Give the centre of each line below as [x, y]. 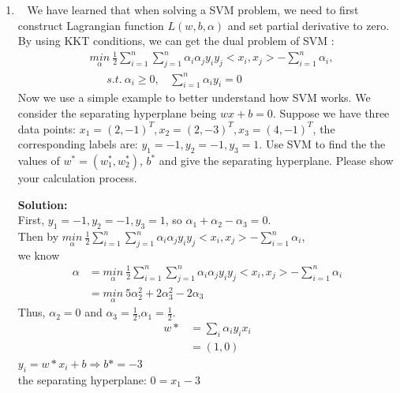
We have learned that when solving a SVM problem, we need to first [193, 9]
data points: [47, 128]
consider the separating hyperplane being [117, 113]
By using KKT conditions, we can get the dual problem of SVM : [176, 41]
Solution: [43, 204]
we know [39, 255]
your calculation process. [77, 178]
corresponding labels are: [78, 144]
